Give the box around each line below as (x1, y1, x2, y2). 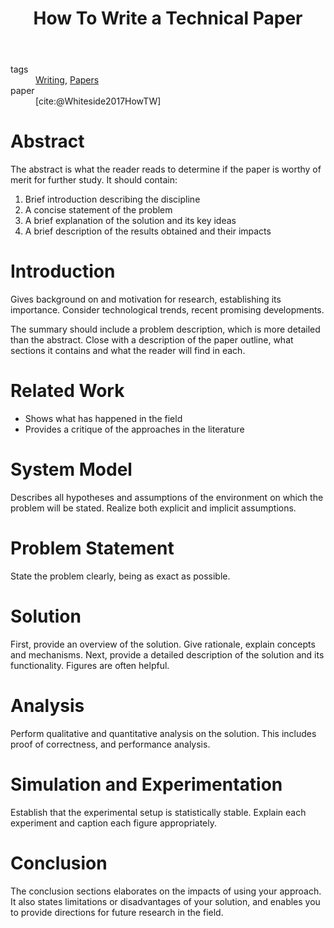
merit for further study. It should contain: (10, 174, 178, 186)
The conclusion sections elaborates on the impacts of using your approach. (10, 885, 322, 897)
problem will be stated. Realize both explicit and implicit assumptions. (10, 502, 297, 514)
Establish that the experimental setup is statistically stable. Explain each (10, 806, 307, 818)
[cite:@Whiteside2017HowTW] (35, 95, 162, 107)
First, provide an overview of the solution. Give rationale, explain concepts (10, 638, 316, 650)
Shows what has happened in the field (24, 413, 183, 424)
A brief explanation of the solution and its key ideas (24, 215, 237, 227)
